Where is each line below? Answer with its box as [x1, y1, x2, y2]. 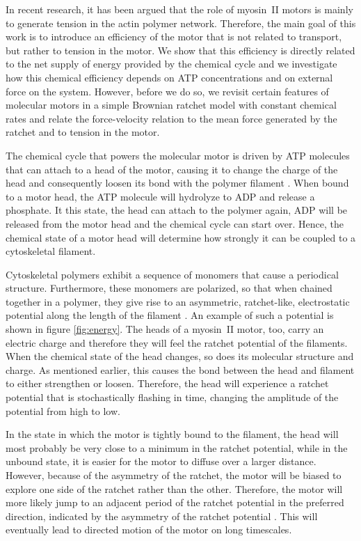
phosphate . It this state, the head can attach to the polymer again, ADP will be [6, 203, 348, 217]
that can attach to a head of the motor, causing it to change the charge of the [6, 162, 338, 176]
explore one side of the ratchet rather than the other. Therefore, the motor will [6, 481, 343, 496]
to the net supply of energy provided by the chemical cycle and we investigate [6, 56, 337, 71]
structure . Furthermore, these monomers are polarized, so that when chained [6, 281, 332, 295]
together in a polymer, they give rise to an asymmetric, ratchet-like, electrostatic [6, 294, 350, 308]
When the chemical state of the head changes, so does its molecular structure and [6, 349, 354, 363]
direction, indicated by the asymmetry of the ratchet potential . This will [6, 508, 318, 523]
